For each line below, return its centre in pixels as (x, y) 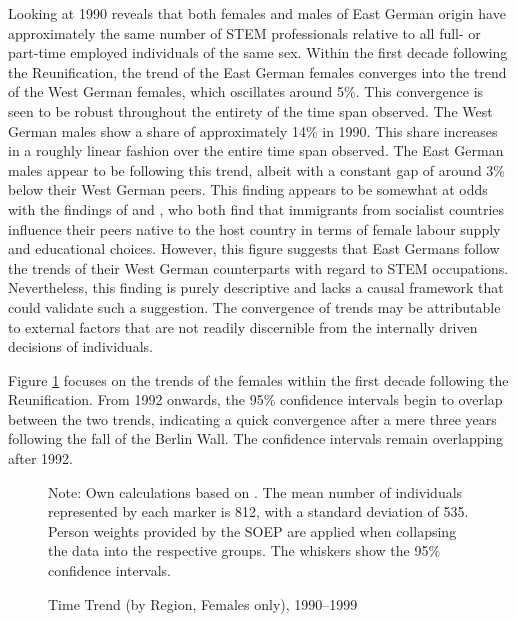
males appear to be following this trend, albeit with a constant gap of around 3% (256, 169)
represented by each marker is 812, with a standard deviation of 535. (258, 511)
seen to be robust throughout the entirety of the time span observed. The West (250, 110)
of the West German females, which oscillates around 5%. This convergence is (246, 91)
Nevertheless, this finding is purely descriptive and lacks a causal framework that (256, 287)
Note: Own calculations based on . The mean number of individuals (255, 491)
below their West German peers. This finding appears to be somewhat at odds (248, 189)
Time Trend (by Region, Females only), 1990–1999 (203, 603)
